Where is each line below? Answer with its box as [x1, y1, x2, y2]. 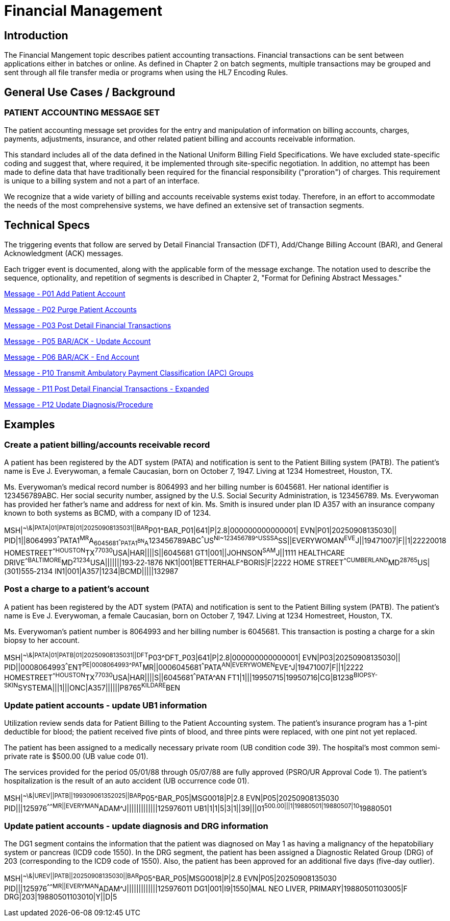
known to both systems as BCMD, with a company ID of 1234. [4, 509, 211, 518]
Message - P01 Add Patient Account [4, 289, 126, 298]
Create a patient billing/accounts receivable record [4, 440, 210, 450]
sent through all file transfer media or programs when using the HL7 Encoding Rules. [4, 68, 288, 77]
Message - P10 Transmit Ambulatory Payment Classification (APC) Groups [4, 369, 254, 378]
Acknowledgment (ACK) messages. [4, 249, 123, 258]
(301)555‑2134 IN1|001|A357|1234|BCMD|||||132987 [4, 566, 179, 575]
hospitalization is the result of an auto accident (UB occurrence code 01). [4, 776, 249, 785]
